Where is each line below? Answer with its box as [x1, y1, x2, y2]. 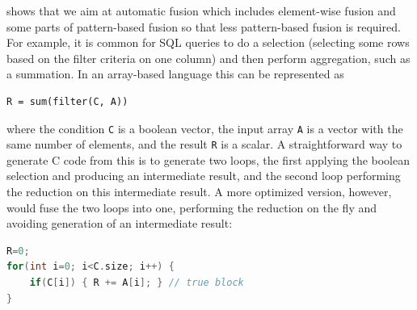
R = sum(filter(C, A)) [6, 95, 128, 107]
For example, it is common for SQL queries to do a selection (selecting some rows [6, 34, 410, 51]
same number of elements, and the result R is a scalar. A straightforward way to [6, 136, 402, 153]
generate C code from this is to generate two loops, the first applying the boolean [6, 151, 410, 168]
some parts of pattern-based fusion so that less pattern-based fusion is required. [6, 18, 401, 35]
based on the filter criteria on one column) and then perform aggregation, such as [6, 49, 411, 66]
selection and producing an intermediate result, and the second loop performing [6, 167, 401, 184]
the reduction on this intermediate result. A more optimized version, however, [6, 183, 392, 200]
